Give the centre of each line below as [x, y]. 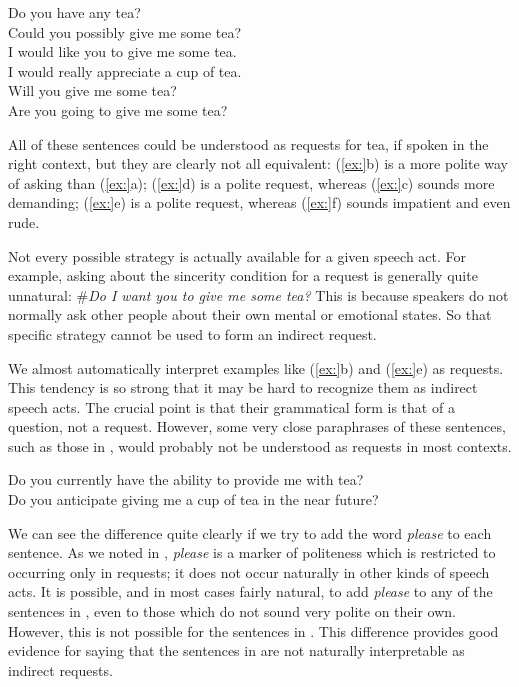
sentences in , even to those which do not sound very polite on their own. [232, 611]
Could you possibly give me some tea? [125, 31]
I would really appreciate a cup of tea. [125, 70]
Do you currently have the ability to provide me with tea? [186, 479]
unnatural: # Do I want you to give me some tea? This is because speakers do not [258, 294]
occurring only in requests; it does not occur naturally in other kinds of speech [249, 571]
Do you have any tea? [74, 12]
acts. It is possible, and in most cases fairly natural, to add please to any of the [250, 591]
